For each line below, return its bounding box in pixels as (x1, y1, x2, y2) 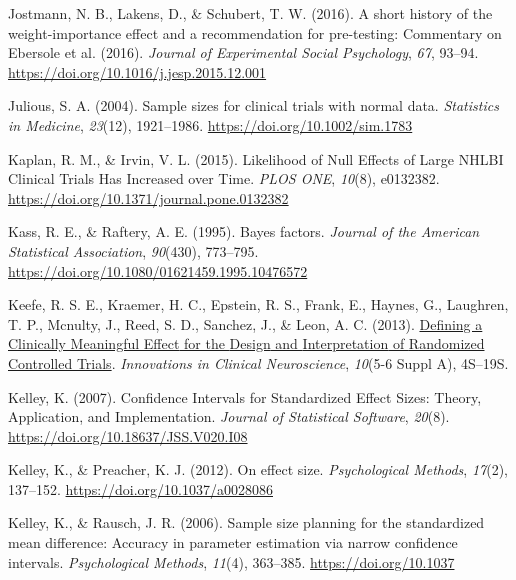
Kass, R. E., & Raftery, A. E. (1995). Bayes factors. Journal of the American (8, 221, 480, 242)
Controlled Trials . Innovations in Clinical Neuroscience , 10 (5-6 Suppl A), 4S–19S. (8, 352, 509, 373)
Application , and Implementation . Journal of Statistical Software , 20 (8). (8, 406, 450, 427)
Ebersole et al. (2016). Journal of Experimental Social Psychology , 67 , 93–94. (8, 42, 479, 63)
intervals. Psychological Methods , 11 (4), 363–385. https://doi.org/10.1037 (8, 551, 455, 572)
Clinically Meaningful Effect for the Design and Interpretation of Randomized (8, 333, 485, 354)
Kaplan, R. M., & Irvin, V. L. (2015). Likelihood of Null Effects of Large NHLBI (8, 148, 504, 169)
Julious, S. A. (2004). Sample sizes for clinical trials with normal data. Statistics (8, 95, 499, 116)
